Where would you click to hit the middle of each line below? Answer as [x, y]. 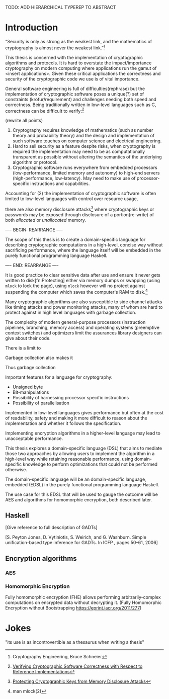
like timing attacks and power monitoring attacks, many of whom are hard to [84, 307]
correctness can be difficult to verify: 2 [45, 110]
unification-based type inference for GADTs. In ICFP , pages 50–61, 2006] [82, 543]
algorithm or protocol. [35, 162]
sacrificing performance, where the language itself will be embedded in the [83, 250]
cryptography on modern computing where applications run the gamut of [81, 68]
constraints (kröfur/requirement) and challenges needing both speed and [81, 99]
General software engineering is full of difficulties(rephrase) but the [75, 89]
